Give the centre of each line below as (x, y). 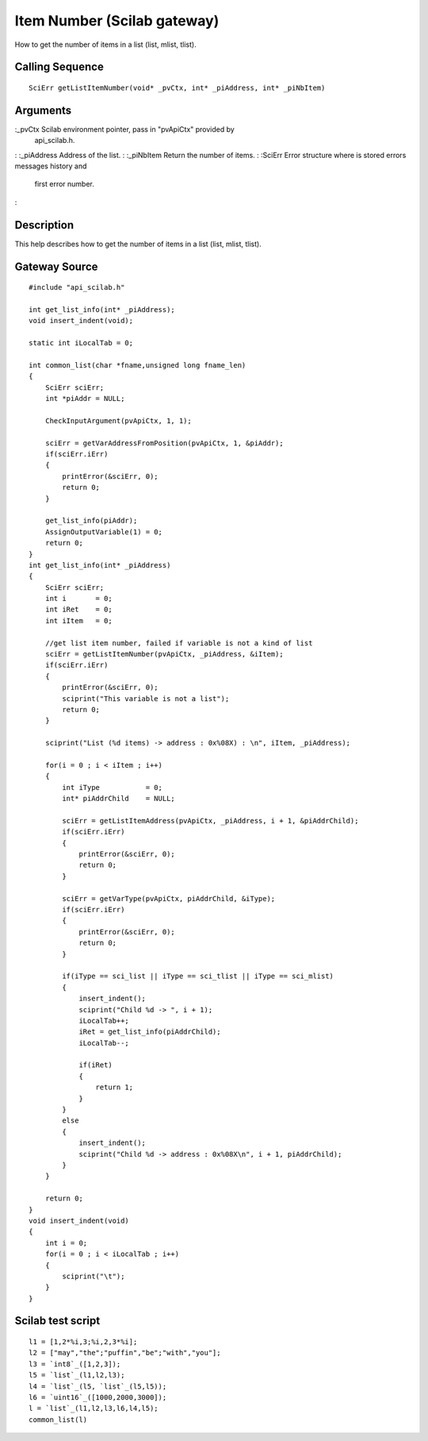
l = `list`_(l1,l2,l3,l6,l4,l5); (94, 1408)
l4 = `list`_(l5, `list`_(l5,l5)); (98, 1386)
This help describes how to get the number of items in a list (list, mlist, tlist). (138, 244)
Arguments (43, 110)
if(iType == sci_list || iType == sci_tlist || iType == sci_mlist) (198, 976)
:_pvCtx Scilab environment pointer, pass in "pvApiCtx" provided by (125, 129)
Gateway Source (56, 266)
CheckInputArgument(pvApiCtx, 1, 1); (118, 420)
